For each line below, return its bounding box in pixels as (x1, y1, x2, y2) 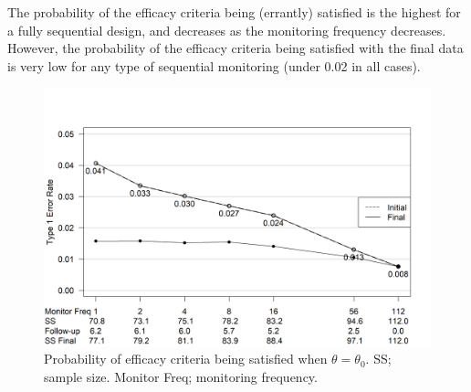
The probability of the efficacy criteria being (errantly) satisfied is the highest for (7, 3, 461, 21)
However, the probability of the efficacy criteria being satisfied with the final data (7, 38, 464, 58)
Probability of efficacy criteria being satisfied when (44, 349, 328, 368)
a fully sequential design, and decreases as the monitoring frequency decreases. (7, 20, 446, 39)
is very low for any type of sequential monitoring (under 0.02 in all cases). (7, 56, 421, 75)
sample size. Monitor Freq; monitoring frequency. (44, 366, 318, 386)
